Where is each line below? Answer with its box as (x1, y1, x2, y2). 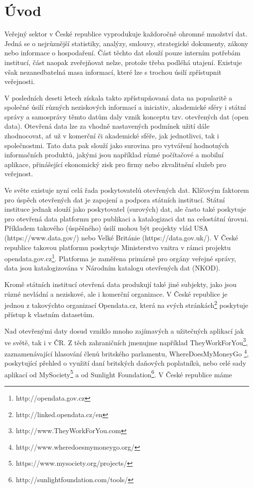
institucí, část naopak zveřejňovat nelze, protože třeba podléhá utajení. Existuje (4, 57, 242, 67)
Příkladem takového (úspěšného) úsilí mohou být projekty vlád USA (4, 223, 208, 233)
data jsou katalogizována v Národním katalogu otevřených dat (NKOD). (4, 263, 220, 273)
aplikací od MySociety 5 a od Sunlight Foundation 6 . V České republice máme (4, 368, 232, 379)
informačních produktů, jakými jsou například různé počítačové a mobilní (4, 150, 224, 160)
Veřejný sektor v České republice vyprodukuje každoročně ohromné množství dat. (4, 29, 248, 39)
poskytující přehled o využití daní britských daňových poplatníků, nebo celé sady (4, 358, 246, 368)
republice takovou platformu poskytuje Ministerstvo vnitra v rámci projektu (4, 242, 231, 252)
